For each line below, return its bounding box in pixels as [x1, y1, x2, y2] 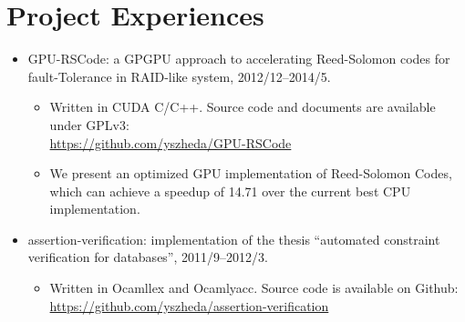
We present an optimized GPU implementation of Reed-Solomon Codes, [49, 164, 452, 183]
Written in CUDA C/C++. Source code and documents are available [49, 97, 436, 116]
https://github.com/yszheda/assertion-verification [49, 296, 329, 315]
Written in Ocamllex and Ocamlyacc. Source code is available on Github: [49, 278, 459, 297]
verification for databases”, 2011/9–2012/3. [27, 247, 268, 267]
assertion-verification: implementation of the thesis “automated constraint [27, 229, 440, 248]
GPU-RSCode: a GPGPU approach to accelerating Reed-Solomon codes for [27, 49, 450, 68]
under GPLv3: [49, 115, 129, 134]
